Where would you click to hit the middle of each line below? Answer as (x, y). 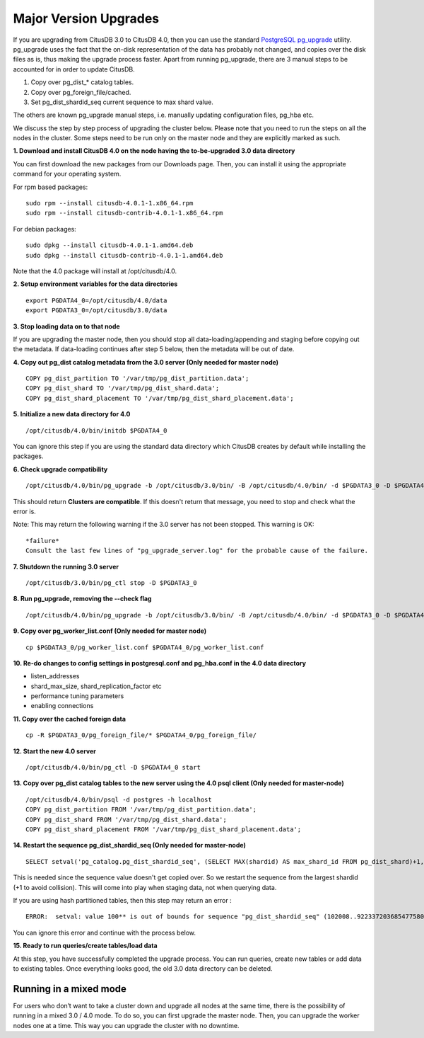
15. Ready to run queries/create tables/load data (86, 946)
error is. (25, 511)
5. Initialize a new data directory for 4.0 (72, 414)
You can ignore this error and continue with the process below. (105, 933)
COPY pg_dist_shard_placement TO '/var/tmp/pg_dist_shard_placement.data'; (160, 398)
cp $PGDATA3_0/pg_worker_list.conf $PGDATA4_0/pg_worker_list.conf (145, 647)
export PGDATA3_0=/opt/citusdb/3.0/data (96, 310)
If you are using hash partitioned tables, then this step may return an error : (123, 900)
